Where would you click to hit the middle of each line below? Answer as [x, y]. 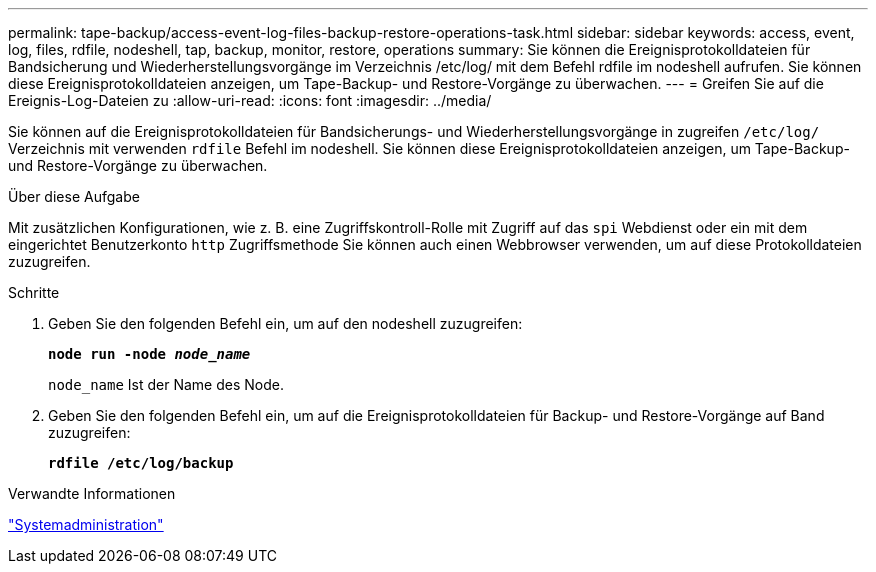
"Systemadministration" [86, 524]
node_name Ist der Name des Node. [166, 384]
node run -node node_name [149, 354]
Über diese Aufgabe [74, 196]
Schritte [34, 292]
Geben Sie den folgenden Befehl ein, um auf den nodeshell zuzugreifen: [285, 323]
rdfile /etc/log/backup [141, 463]
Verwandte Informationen [92, 493]
